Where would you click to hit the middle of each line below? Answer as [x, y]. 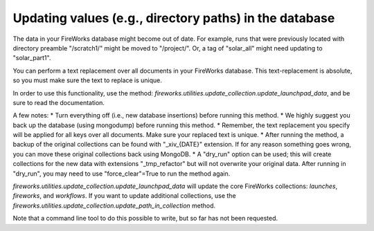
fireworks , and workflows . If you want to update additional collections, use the [124, 196]
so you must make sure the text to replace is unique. [88, 80]
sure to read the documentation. [59, 102]
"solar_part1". [32, 58]
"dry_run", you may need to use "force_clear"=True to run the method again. [122, 174]
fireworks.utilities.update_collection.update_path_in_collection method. [114, 205]
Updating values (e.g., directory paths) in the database [174, 18]
